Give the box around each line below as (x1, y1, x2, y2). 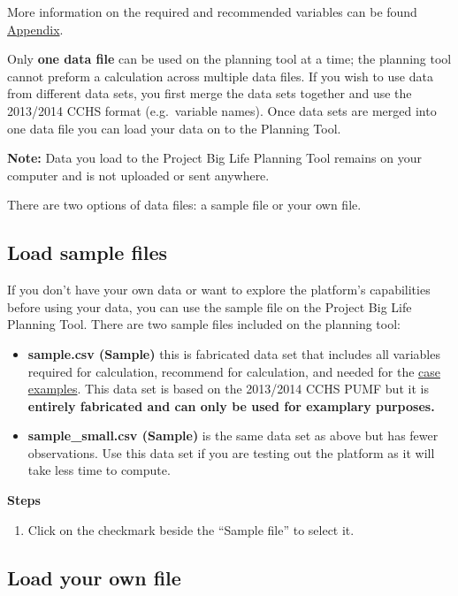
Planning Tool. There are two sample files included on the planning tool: (7, 315, 401, 333)
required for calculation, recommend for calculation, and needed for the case (27, 362, 441, 380)
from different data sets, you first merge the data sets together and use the (7, 84, 412, 103)
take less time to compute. (27, 461, 171, 479)
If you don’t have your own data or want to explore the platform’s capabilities (7, 280, 431, 299)
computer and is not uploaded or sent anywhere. (7, 165, 270, 184)
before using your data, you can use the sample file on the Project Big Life (7, 297, 412, 316)
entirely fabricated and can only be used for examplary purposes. (27, 396, 435, 415)
